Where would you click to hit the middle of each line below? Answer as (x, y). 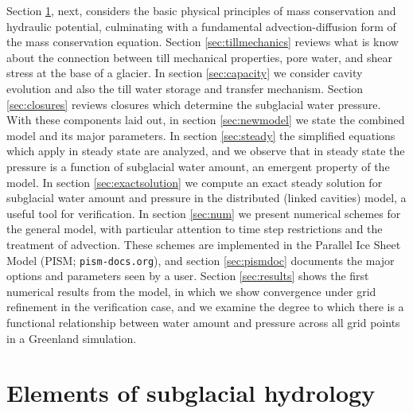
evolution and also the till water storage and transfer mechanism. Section (185, 88)
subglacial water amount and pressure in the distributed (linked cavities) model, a (206, 198)
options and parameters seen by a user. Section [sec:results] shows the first (188, 276)
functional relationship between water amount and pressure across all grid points (203, 322)
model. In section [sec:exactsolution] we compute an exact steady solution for (195, 182)
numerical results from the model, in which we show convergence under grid (191, 291)
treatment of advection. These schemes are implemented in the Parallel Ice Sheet (204, 244)
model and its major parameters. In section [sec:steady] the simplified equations (201, 135)
